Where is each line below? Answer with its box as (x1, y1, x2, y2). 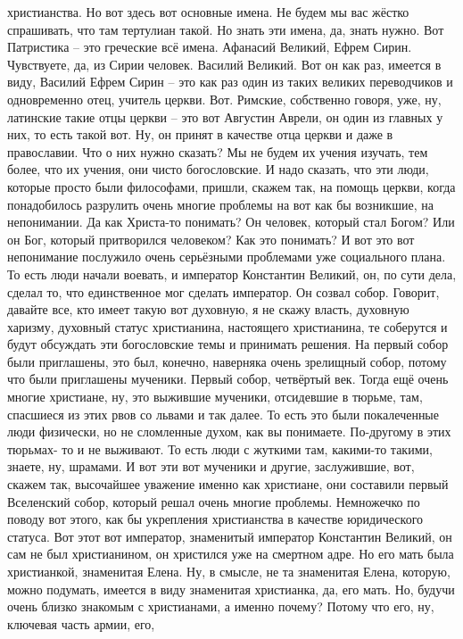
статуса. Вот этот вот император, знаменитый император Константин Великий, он (7, 527, 452, 545)
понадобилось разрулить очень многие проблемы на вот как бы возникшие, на (7, 195, 434, 213)
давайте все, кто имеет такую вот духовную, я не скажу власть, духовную (7, 300, 409, 319)
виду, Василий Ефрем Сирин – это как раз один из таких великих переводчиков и (7, 72, 453, 91)
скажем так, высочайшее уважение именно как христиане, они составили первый (7, 475, 449, 494)
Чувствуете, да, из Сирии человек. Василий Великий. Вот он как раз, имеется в (7, 54, 442, 73)
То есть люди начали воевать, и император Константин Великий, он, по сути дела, (7, 264, 457, 283)
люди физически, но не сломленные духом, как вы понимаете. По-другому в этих (7, 422, 451, 441)
